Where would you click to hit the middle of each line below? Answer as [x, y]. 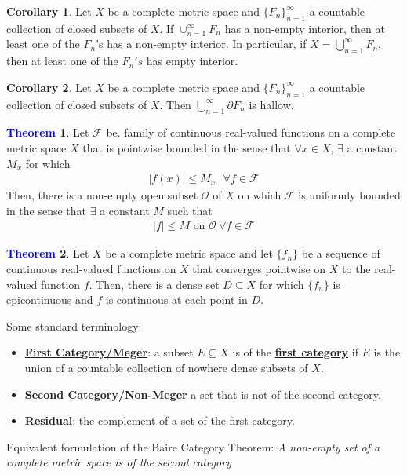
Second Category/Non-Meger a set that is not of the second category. [203, 394]
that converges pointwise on [259, 269]
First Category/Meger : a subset [109, 352]
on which [260, 195]
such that [190, 210]
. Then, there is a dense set [154, 284]
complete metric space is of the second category [119, 462]
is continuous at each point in [176, 300]
